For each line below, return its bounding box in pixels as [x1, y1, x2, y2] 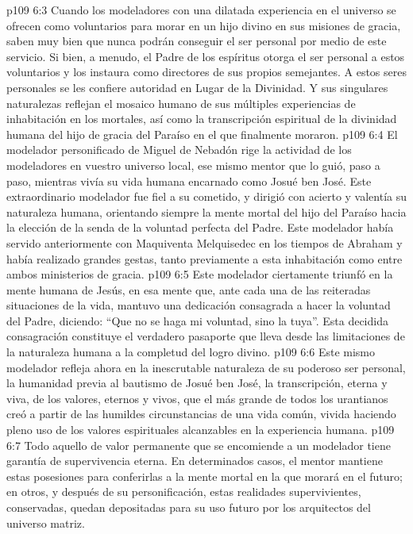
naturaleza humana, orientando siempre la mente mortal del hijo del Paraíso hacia [6, 203, 407, 220]
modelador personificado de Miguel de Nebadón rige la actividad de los [6, 141, 352, 158]
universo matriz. [6, 514, 85, 531]
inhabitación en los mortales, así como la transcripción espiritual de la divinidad [6, 110, 397, 127]
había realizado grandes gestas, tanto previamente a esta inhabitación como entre [6, 250, 403, 267]
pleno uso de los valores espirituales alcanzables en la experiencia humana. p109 [6, 421, 395, 438]
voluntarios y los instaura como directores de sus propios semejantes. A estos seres [6, 63, 407, 80]
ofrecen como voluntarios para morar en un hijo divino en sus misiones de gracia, [6, 17, 401, 33]
